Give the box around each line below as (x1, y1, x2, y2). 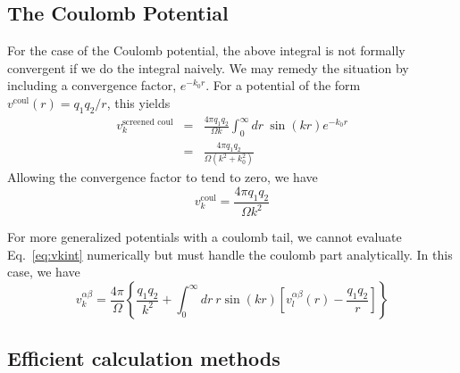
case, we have (7, 262, 80, 281)
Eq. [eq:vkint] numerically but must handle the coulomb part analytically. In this (7, 245, 453, 263)
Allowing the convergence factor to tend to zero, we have (7, 168, 318, 186)
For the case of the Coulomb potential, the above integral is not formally (7, 41, 406, 60)
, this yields (106, 93, 171, 112)
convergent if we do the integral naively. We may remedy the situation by (7, 58, 409, 77)
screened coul (121, 117, 173, 127)
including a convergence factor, (7, 76, 177, 95)
